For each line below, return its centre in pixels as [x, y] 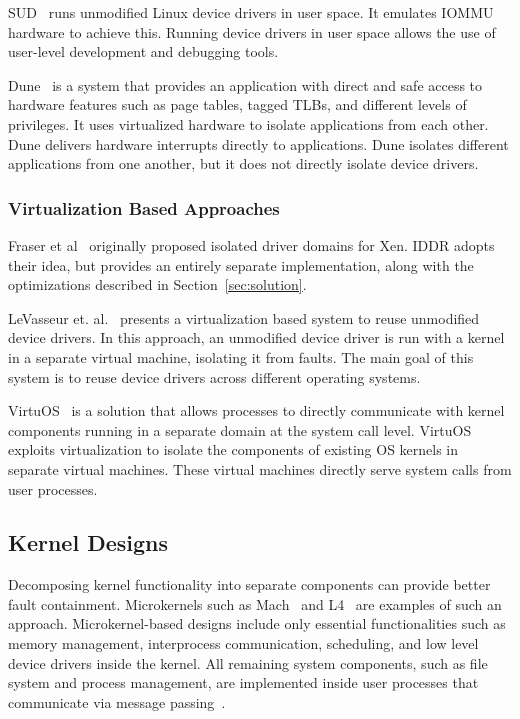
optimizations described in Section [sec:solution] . [157, 284]
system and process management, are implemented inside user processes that [243, 682]
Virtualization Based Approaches [144, 207]
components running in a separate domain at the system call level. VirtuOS [240, 429]
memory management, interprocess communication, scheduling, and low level [243, 643]
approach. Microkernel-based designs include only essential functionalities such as [257, 623]
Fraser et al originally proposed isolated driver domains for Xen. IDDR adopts [251, 244]
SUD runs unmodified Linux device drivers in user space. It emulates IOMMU [251, 12]
